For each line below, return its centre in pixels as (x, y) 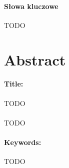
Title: (14, 84)
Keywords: (23, 142)
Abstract (35, 59)
